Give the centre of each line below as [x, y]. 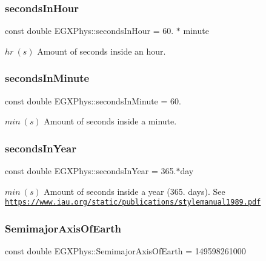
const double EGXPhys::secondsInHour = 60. [89, 31]
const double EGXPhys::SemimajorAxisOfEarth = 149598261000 [125, 251]
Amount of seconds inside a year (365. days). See [135, 191]
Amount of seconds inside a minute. [110, 121]
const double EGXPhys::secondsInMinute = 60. [93, 100]
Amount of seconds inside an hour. [101, 51]
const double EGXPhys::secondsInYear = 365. [91, 171]
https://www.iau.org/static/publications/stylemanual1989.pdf [133, 202]
